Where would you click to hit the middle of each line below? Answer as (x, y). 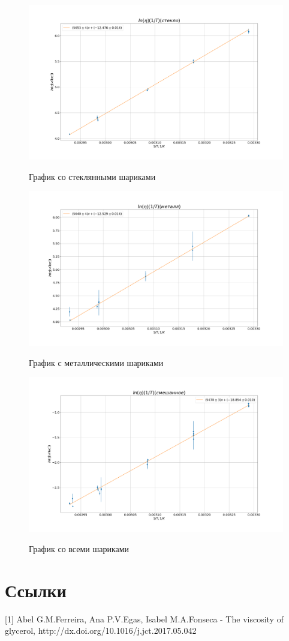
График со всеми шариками (79, 548)
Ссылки (36, 590)
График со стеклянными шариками (92, 176)
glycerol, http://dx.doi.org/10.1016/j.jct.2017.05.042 (101, 630)
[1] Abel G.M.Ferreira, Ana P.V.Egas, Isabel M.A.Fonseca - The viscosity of (144, 618)
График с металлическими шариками (96, 362)
